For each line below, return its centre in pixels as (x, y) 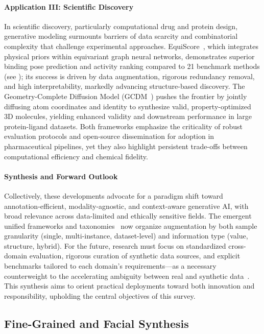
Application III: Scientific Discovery (69, 6)
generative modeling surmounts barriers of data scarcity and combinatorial (121, 36)
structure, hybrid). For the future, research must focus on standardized (115, 245)
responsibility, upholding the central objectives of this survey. (100, 295)
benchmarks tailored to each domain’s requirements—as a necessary (110, 266)
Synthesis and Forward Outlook (61, 176)
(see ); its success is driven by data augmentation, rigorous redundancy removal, (129, 76)
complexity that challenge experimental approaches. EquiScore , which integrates (131, 46)
